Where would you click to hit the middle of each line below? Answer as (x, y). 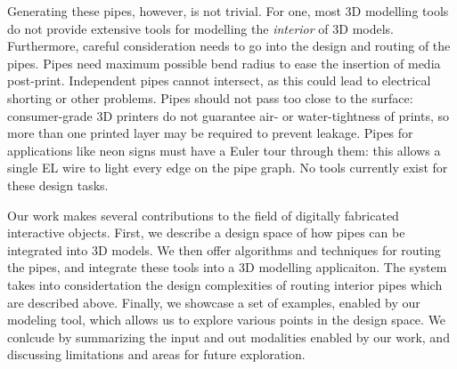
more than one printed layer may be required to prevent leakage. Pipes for (210, 133)
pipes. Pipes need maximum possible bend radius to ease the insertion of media (224, 63)
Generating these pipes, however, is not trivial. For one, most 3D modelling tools (228, 11)
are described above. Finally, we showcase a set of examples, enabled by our (214, 302)
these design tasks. (58, 184)
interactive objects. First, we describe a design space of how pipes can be (206, 233)
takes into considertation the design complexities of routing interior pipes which (225, 284)
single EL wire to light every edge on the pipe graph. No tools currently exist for (228, 168)
